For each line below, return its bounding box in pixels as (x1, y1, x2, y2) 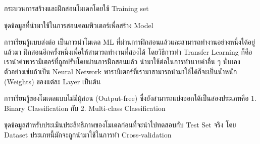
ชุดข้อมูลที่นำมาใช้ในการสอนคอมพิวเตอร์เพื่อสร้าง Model (4, 20, 153, 30)
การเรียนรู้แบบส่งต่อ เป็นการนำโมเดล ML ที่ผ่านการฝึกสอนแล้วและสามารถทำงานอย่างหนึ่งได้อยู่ (4, 37, 255, 47)
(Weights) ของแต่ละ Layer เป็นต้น (4, 76, 101, 86)
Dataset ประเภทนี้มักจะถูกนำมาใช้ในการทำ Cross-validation (4, 129, 172, 139)
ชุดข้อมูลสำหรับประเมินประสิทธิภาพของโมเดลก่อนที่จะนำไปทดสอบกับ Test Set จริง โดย (4, 119, 236, 130)
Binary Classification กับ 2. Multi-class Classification (4, 102, 166, 113)
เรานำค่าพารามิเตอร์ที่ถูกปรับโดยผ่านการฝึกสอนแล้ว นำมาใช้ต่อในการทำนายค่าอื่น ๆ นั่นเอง (4, 56, 240, 67)
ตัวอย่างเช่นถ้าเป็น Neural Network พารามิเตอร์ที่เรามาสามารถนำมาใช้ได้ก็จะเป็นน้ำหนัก (4, 66, 237, 76)
